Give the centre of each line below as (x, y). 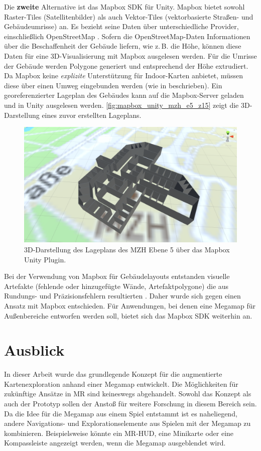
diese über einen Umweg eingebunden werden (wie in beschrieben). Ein (113, 85)
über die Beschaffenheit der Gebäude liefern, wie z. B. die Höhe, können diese (123, 46)
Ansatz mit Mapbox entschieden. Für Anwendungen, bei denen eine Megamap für (130, 305)
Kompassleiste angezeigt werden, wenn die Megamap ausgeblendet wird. (115, 443)
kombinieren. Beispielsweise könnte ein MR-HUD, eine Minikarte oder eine (119, 433)
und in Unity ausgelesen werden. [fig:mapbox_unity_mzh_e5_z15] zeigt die (121, 105)
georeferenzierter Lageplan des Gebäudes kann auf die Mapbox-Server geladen (124, 95)
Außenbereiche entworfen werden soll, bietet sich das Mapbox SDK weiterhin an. (128, 315)
